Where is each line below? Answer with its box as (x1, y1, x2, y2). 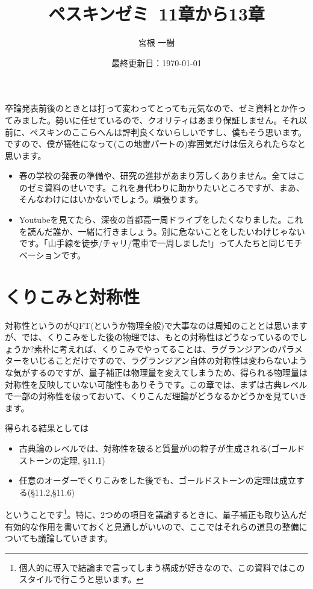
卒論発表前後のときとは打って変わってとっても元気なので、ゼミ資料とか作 (5, 102, 298, 114)
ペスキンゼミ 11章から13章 (48, 1, 265, 26)
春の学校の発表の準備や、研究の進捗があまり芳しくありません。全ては (19, 169, 297, 182)
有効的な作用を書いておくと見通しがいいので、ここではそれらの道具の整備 (5, 520, 299, 532)
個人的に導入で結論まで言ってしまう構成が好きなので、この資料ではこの (19, 561, 305, 573)
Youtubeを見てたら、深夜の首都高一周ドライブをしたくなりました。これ (19, 213, 303, 226)
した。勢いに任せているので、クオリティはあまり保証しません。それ (29, 113, 299, 126)
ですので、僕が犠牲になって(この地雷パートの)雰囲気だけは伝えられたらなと (5, 137, 306, 150)
